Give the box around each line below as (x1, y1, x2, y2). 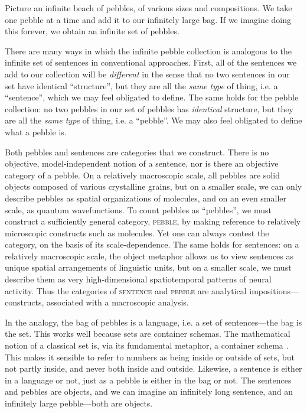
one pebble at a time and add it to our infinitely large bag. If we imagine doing (5, 13, 292, 25)
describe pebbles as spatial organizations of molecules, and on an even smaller (5, 191, 287, 204)
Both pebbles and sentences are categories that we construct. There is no (5, 145, 269, 158)
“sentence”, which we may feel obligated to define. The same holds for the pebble (5, 91, 299, 103)
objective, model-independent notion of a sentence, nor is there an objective (5, 157, 279, 170)
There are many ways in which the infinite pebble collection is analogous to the (5, 44, 292, 57)
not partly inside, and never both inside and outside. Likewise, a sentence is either (5, 362, 302, 375)
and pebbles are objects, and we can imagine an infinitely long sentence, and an (5, 385, 293, 398)
